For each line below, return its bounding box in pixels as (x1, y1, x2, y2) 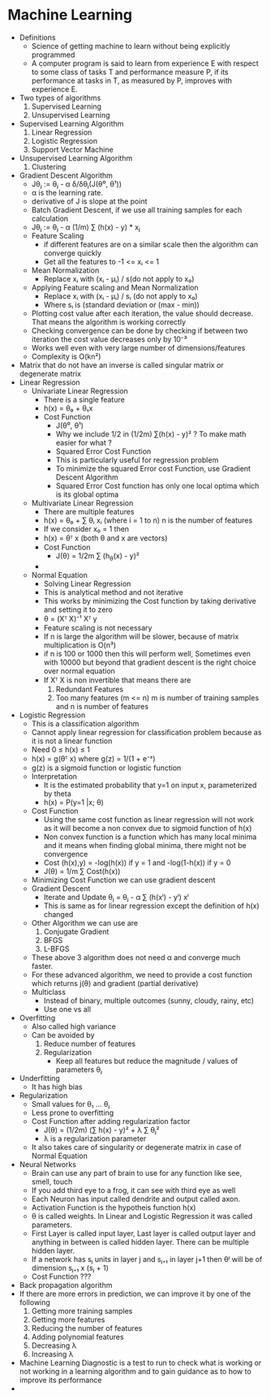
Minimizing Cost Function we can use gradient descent (31, 875, 216, 885)
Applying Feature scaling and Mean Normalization (31, 282, 199, 292)
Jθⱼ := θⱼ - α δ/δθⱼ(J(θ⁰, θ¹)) (31, 179, 123, 188)
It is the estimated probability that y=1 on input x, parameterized (43, 780, 257, 790)
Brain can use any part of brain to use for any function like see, (31, 1168, 243, 1177)
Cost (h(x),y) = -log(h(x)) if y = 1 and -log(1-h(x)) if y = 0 (43, 858, 231, 867)
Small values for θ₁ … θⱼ (31, 1099, 110, 1108)
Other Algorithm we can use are (31, 918, 139, 928)
